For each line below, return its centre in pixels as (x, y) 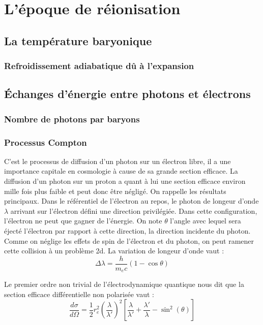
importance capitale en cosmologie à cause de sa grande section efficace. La (121, 171)
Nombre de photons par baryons (72, 119)
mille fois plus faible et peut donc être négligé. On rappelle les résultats (115, 191)
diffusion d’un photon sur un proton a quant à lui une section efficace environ (125, 181)
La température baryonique (78, 40)
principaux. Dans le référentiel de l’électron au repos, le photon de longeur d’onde (131, 201)
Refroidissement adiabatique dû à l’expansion (99, 66)
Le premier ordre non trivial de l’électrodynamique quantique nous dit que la (124, 284)
